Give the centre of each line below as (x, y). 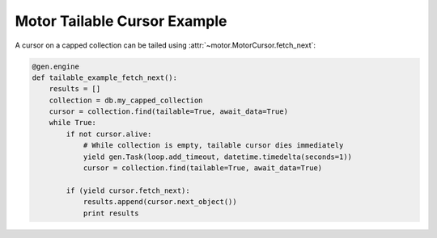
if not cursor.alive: (109, 134)
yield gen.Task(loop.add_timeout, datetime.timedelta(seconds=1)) (217, 157)
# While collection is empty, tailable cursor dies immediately (213, 146)
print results (111, 213)
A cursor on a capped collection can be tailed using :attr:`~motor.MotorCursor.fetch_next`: (165, 45)
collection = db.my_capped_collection (126, 100)
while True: (73, 123)
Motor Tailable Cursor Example (121, 21)
